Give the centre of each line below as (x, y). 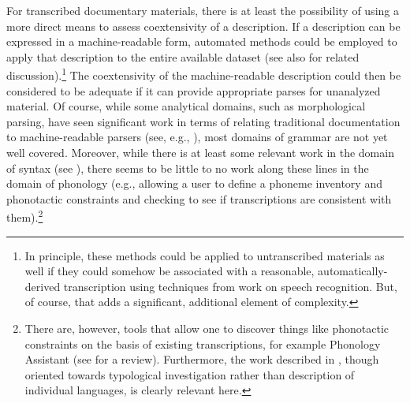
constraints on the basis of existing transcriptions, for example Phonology (203, 343)
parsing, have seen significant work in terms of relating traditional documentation (203, 121)
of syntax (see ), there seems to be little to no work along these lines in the (188, 168)
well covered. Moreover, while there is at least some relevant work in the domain (200, 152)
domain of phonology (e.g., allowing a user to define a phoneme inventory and (194, 183)
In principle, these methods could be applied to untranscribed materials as (205, 255)
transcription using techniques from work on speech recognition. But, (230, 286)
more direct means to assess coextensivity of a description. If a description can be (203, 26)
